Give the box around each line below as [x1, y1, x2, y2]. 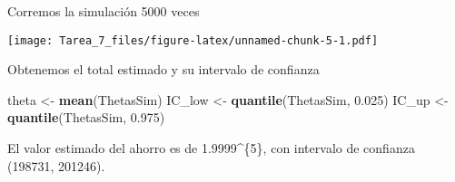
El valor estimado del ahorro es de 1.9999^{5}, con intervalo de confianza [7, 139, 415, 158]
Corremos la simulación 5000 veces [7, 2, 200, 20]
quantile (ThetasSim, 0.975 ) [7, 108, 165, 127]
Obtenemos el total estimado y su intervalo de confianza [7, 60, 320, 79]
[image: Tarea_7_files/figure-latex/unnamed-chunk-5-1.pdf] [7, 34, 379, 47]
